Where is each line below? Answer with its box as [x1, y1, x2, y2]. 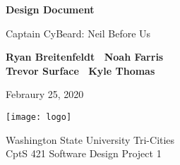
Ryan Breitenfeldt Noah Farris [6, 49, 164, 64]
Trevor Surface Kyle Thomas [6, 63, 155, 78]
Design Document [6, 2, 95, 16]
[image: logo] [6, 111, 72, 122]
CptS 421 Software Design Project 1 [6, 146, 162, 161]
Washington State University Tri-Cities [6, 132, 175, 147]
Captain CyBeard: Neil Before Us [6, 25, 151, 40]
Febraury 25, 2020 [6, 87, 84, 102]
